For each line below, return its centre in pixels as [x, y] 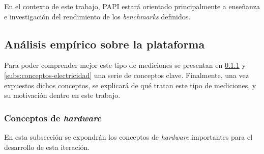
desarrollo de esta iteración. [47, 147]
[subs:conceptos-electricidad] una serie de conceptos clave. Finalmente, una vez [126, 75]
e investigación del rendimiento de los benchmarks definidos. [97, 16]
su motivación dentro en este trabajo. [62, 95]
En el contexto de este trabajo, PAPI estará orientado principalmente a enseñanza [132, 6]
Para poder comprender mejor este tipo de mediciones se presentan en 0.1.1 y [125, 65]
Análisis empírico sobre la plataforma [105, 44]
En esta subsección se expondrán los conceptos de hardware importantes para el [128, 136]
